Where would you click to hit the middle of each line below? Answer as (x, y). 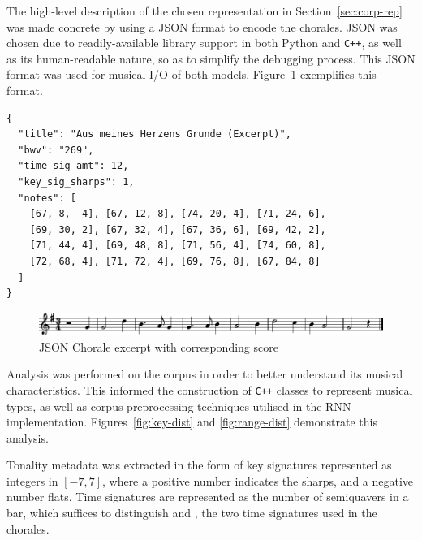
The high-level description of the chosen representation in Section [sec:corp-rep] (205, 11)
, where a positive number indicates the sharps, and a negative (258, 480)
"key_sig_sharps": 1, (76, 182)
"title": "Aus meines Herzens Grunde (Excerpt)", (155, 134)
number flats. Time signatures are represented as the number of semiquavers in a (208, 497)
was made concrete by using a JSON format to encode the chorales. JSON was (202, 26)
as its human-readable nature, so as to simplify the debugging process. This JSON (211, 58)
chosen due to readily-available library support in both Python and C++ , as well (204, 43)
